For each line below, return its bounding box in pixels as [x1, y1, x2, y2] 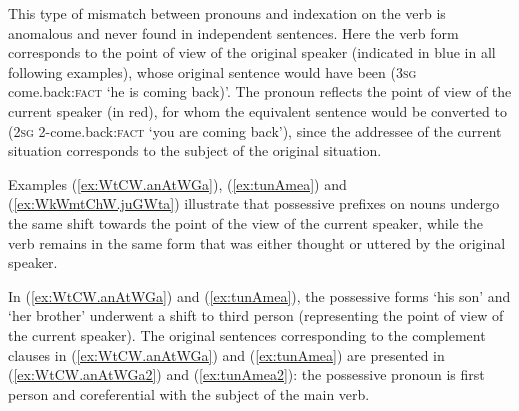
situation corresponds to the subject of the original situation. [8, 140, 382, 161]
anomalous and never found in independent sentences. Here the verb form [8, 22, 459, 43]
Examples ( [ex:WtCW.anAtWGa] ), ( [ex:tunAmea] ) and [8, 173, 347, 194]
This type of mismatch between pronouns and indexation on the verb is [8, 3, 446, 23]
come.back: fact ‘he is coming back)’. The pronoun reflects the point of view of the [8, 81, 512, 102]
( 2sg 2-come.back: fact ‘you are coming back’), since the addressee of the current [8, 120, 502, 141]
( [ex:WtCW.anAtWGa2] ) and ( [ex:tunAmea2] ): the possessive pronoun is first [8, 364, 485, 385]
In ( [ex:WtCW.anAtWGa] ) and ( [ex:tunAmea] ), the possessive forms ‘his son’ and [8, 285, 511, 306]
